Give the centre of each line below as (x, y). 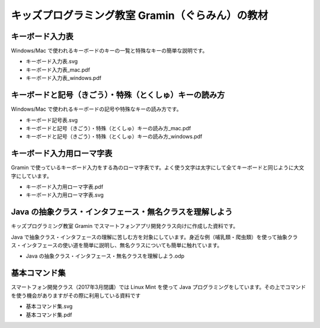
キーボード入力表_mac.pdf (58, 70)
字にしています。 (32, 176)
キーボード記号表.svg (52, 120)
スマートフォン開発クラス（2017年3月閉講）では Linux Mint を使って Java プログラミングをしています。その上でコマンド (159, 287)
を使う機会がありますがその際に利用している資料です (76, 295)
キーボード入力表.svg (52, 62)
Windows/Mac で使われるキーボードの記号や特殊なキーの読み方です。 (96, 109)
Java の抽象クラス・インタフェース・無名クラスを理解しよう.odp (105, 256)
